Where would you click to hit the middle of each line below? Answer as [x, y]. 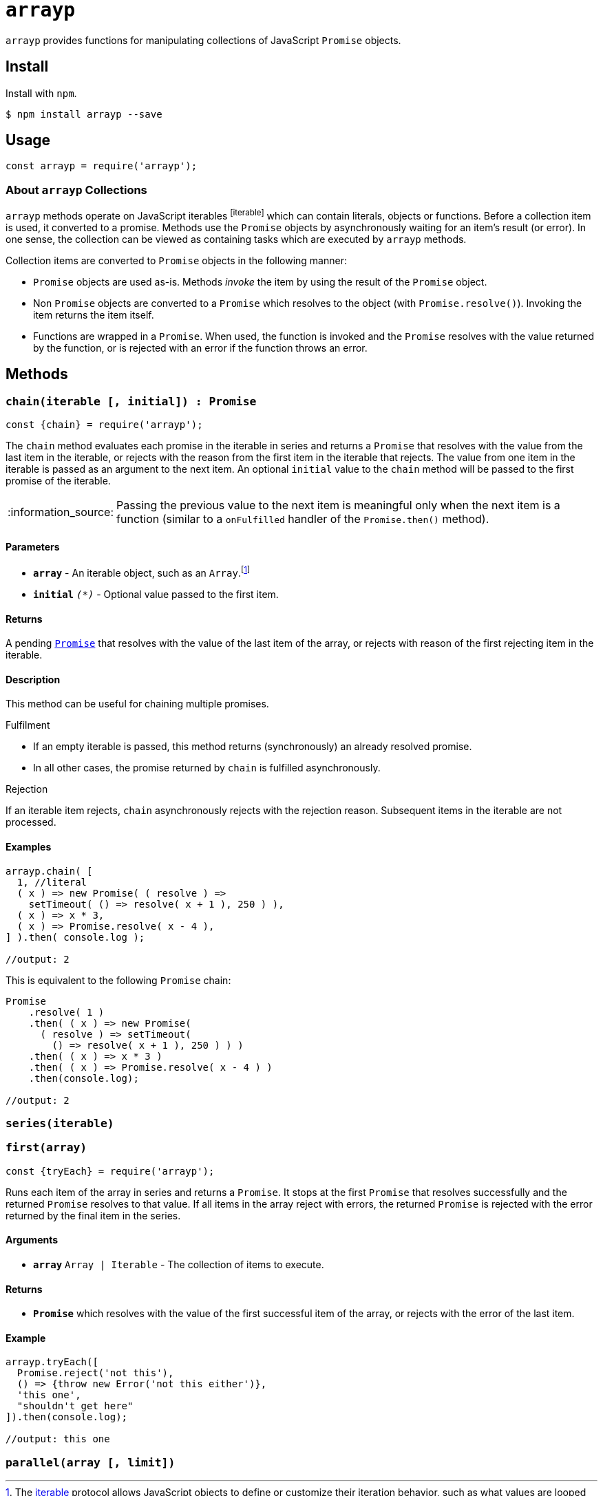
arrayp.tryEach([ [52, 1362]
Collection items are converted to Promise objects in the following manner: [176, 260]
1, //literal [52, 882]
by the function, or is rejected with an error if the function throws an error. [200, 348]
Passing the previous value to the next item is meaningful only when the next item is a [338, 505]
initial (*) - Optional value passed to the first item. [156, 594]
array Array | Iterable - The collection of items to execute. [179, 1264]
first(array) [46, 1148]
